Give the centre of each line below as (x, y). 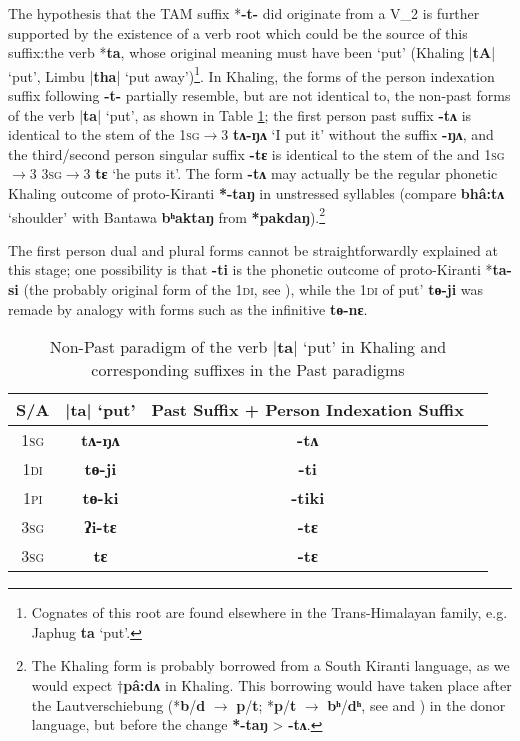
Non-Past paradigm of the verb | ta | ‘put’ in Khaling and (248, 347)
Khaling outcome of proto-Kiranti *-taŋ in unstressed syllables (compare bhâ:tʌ (256, 193)
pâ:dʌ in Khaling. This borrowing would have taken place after (317, 685)
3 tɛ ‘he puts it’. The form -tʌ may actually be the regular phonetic (290, 173)
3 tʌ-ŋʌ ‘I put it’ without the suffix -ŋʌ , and (357, 134)
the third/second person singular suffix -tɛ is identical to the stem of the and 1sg (256, 153)
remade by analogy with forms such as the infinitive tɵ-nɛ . (188, 308)
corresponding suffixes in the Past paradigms (248, 370)
